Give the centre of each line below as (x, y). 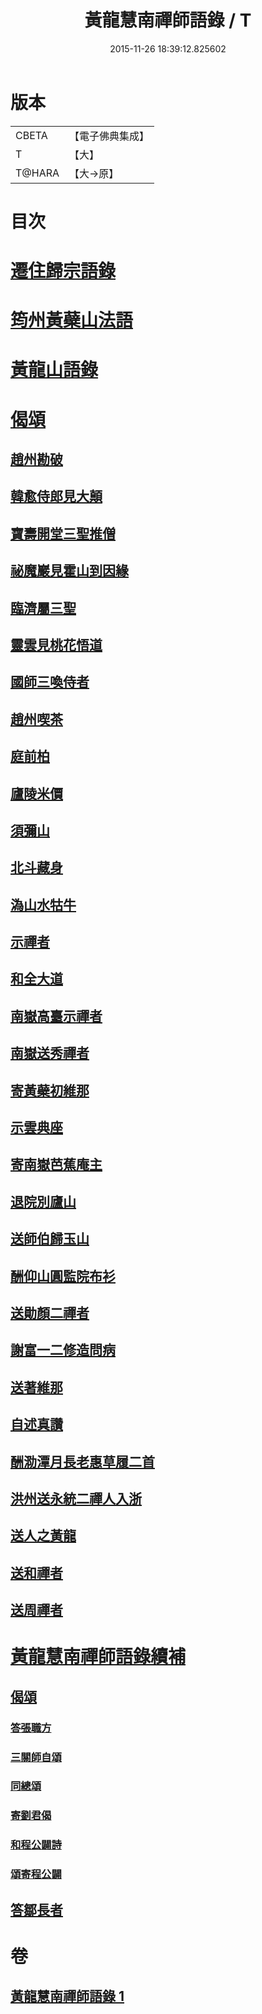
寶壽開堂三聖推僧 (63, 533)
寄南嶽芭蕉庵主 (56, 1164)
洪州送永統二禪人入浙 (76, 1498)
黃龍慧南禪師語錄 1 (67, 1996)
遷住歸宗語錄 (63, 271)
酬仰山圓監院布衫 (63, 1276)
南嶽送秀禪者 (50, 1053)
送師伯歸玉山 (50, 1239)
